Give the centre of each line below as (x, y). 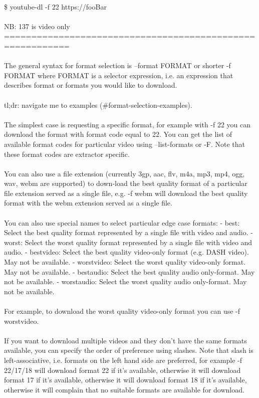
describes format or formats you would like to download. (91, 85)
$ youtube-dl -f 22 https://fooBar (55, 6)
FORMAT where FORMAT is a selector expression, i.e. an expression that (119, 75)
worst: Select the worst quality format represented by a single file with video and (128, 242)
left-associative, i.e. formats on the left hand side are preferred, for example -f (123, 360)
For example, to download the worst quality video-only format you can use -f (122, 311)
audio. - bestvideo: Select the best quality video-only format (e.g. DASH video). (126, 252)
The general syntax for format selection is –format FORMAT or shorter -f (117, 65)
